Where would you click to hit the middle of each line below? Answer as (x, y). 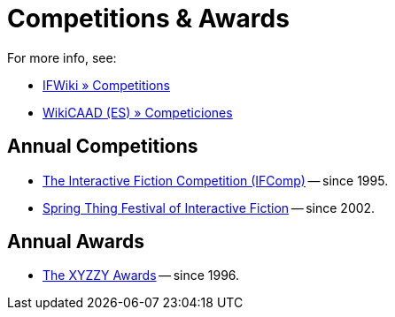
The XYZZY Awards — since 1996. (141, 275)
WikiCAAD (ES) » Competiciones (138, 112)
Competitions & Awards (148, 19)
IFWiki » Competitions (106, 85)
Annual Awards (76, 242)
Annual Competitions (103, 147)
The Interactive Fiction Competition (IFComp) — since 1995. (216, 180)
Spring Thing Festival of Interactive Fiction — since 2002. (209, 208)
